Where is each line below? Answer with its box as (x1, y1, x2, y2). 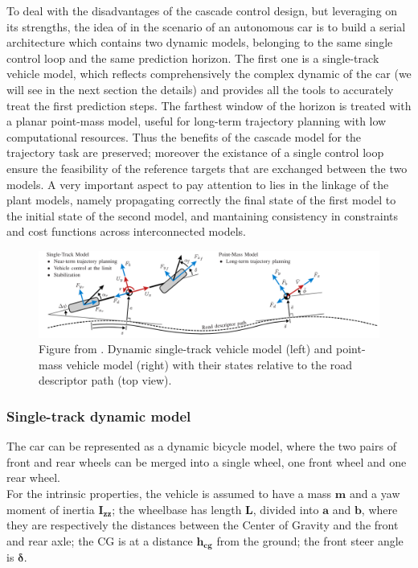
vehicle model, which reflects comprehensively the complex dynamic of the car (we (6, 65, 412, 82)
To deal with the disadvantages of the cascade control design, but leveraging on (6, 2, 398, 19)
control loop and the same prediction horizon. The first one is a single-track (6, 49, 379, 66)
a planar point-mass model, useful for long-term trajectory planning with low (6, 113, 387, 130)
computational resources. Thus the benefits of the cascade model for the (6, 128, 362, 145)
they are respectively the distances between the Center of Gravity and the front (6, 517, 399, 533)
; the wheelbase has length (112, 500, 242, 517)
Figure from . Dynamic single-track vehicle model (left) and (39, 340, 333, 357)
